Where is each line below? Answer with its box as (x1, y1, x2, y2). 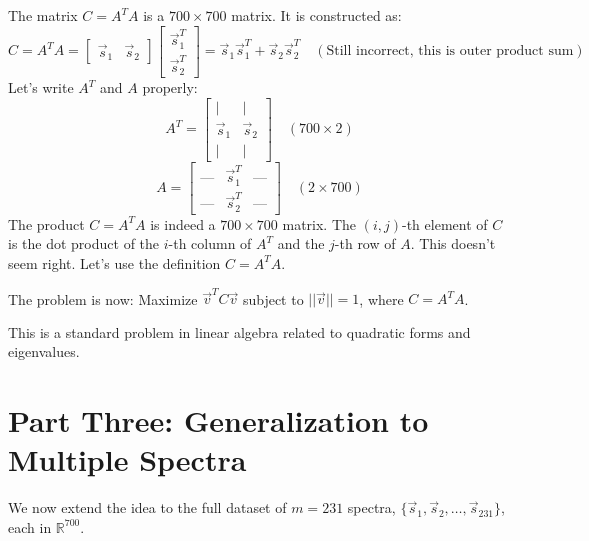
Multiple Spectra (8, 439, 247, 480)
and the (277, 233, 325, 254)
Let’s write (8, 77, 74, 97)
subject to (242, 288, 304, 309)
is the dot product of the (8, 233, 160, 254)
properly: (142, 77, 198, 97)
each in (8, 516, 52, 537)
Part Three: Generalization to (8, 400, 429, 441)
